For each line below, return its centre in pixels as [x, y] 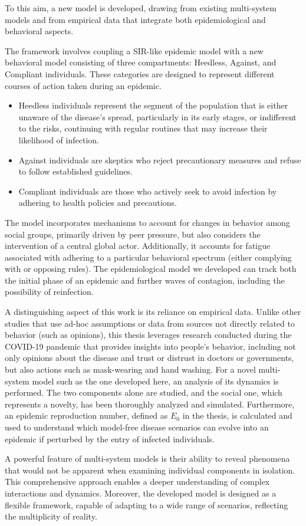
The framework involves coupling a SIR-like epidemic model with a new [134, 50]
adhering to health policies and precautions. [98, 203]
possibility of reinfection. [49, 292]
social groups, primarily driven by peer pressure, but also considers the [133, 234]
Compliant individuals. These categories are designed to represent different [140, 73]
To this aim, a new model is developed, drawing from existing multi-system [141, 8]
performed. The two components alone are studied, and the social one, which [144, 392]
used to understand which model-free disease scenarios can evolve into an [137, 427]
